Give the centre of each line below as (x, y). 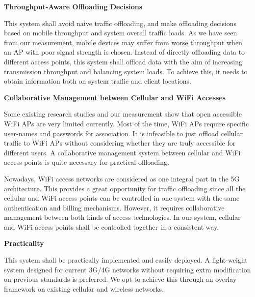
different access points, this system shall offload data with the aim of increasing (123, 61)
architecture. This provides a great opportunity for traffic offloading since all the (125, 188)
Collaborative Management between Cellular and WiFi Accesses (115, 97)
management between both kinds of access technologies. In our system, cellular (122, 217)
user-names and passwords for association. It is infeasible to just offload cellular (124, 133)
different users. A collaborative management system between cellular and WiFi (122, 152)
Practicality (24, 243)
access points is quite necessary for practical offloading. (87, 162)
